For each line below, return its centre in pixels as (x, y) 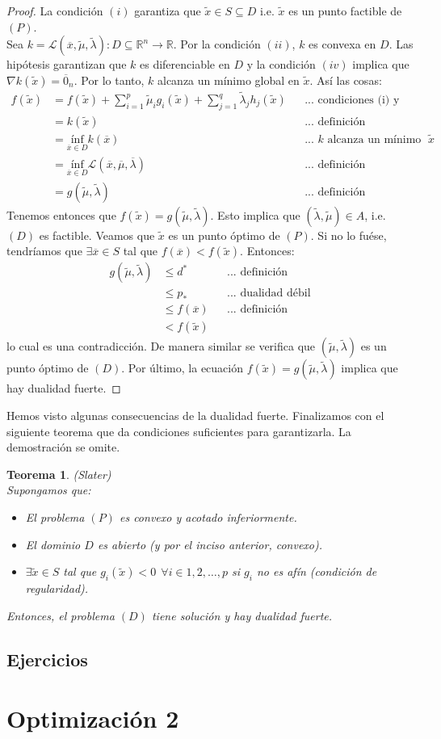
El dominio (53, 544)
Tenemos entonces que (61, 214)
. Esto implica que (255, 214)
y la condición (281, 64)
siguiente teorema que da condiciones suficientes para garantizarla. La (179, 431)
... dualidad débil (269, 294)
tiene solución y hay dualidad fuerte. (242, 615)
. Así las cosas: (346, 80)
